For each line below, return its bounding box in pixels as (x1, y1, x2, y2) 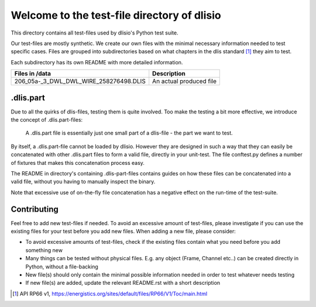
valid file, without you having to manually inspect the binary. (11, 178, 156, 185)
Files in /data (14, 70, 51, 78)
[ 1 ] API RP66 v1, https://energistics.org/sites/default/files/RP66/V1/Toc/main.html (12, 290, 208, 297)
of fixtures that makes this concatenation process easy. (11, 159, 145, 166)
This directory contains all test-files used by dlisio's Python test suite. (11, 29, 178, 36)
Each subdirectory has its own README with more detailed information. (11, 58, 183, 65)
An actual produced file (152, 77, 217, 85)
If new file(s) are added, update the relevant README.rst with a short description (25, 280, 221, 287)
